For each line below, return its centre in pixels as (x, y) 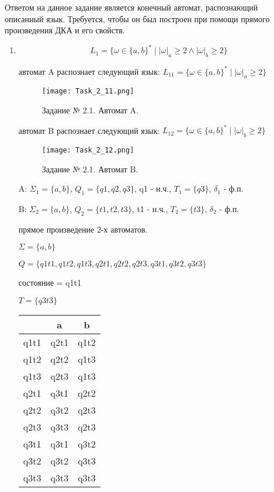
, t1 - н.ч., (150, 208)
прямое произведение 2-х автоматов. (83, 229)
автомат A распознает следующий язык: (89, 71)
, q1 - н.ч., (153, 188)
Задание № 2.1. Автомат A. (90, 110)
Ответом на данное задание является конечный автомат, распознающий (131, 7)
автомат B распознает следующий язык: (89, 130)
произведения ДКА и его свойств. (65, 30)
